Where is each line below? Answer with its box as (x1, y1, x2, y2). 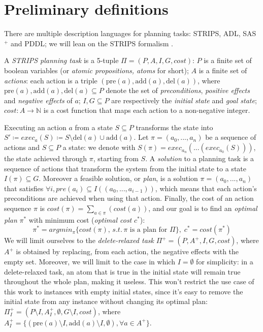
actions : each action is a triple (4, 75, 97, 85)
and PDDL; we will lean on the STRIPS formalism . (11, 38, 173, 48)
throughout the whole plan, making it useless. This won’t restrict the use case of (4, 276, 254, 287)
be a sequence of (205, 132, 256, 142)
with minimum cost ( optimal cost (28, 214, 132, 225)
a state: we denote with (62, 142, 136, 153)
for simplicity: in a (196, 256, 253, 267)
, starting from (93, 153, 139, 164)
